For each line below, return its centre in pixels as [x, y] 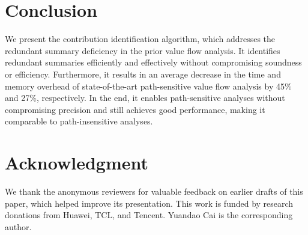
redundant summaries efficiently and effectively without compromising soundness [153, 62]
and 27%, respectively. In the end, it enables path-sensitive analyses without [145, 98]
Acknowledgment [77, 163]
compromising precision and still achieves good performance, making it [135, 109]
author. [18, 226]
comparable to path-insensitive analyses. [79, 121]
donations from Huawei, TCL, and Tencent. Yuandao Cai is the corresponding [149, 215]
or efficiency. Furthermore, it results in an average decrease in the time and [143, 74]
